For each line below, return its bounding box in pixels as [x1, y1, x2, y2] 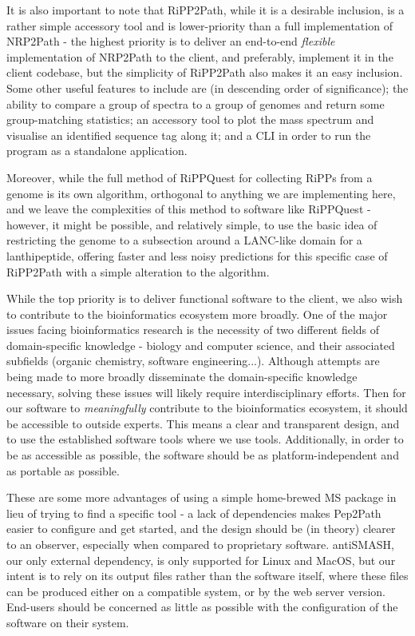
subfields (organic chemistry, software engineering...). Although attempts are [6, 352, 380, 369]
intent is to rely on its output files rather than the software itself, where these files [6, 567, 409, 584]
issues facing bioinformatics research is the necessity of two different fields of [6, 321, 380, 338]
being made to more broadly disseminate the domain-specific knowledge [6, 368, 358, 385]
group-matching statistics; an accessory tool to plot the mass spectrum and [6, 111, 374, 128]
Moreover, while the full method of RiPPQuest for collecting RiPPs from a [6, 169, 373, 185]
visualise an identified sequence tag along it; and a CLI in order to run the [6, 126, 371, 143]
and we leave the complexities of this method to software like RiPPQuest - [6, 201, 371, 217]
